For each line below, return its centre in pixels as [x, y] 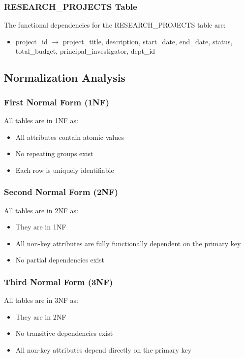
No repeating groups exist [54, 153]
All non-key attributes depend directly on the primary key [104, 349]
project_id [31, 41]
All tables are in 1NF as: [41, 120]
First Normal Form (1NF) [57, 102]
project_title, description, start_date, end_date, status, [148, 41]
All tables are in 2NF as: [41, 210]
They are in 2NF [41, 316]
